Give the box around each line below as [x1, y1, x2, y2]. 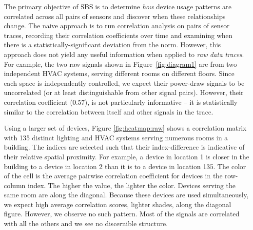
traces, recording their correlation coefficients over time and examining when [4, 30, 233, 40]
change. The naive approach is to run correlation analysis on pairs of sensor [4, 20, 230, 31]
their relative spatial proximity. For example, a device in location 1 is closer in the [4, 151, 250, 161]
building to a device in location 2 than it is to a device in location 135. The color [4, 161, 246, 171]
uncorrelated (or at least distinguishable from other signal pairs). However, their [4, 87, 244, 97]
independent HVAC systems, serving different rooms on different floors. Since [4, 68, 234, 78]
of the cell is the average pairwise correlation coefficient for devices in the [4, 171, 223, 181]
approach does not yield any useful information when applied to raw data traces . [4, 49, 244, 59]
